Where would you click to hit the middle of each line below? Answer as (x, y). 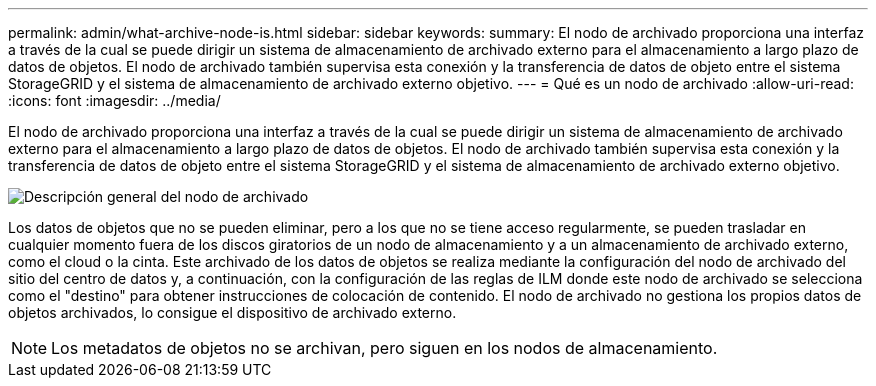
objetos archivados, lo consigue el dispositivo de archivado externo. (232, 312)
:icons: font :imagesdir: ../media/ (114, 100)
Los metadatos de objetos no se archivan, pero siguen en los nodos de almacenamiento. (384, 348)
